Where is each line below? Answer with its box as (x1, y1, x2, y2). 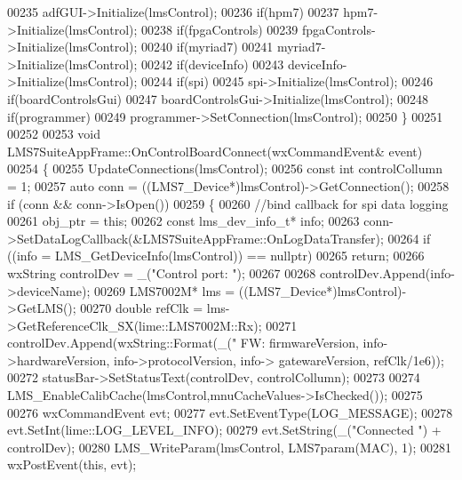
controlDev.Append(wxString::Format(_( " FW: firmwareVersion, (7, 333, 359, 352)
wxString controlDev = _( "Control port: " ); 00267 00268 (7, 263, 316, 282)
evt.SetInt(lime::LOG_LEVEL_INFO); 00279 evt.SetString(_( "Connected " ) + (7, 420, 442, 439)
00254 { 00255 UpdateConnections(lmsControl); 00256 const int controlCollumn (7, 159, 442, 178)
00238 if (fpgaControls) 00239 (141, 20, 299, 38)
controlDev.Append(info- (319, 263, 455, 282)
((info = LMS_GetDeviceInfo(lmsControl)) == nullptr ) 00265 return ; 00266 (7, 246, 425, 265)
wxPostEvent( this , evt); (7, 455, 137, 474)
